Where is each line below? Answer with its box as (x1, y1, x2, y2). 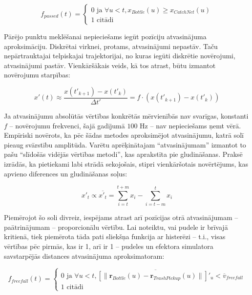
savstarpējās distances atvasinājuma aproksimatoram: (4, 250, 165, 261)
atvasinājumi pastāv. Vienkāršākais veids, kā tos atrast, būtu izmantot (4, 60, 216, 70)
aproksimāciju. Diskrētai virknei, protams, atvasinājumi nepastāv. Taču (4, 41, 218, 51)
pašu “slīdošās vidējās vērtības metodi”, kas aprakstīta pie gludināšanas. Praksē (4, 149, 243, 159)
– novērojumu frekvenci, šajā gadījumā (9, 120, 125, 130)
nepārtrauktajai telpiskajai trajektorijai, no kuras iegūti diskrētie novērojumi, (4, 50, 235, 61)
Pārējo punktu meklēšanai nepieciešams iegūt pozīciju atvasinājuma (4, 31, 207, 41)
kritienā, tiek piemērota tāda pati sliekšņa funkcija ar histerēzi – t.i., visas (4, 231, 226, 242)
